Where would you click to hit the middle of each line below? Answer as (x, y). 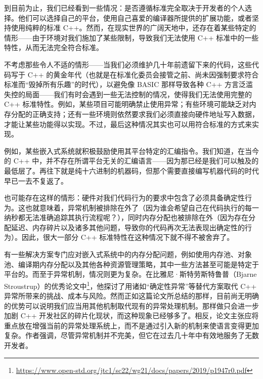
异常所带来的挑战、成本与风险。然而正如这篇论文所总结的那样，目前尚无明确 (131, 296)
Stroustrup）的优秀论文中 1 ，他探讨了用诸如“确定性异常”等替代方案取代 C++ (130, 285)
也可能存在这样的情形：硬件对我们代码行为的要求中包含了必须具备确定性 (124, 198)
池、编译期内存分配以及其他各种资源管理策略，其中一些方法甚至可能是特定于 (131, 264)
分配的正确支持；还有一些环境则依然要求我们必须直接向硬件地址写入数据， (135, 114)
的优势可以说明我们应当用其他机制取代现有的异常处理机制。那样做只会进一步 (131, 305)
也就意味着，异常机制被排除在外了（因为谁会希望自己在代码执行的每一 (142, 207)
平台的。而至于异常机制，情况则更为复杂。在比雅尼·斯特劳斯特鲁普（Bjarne (130, 274)
